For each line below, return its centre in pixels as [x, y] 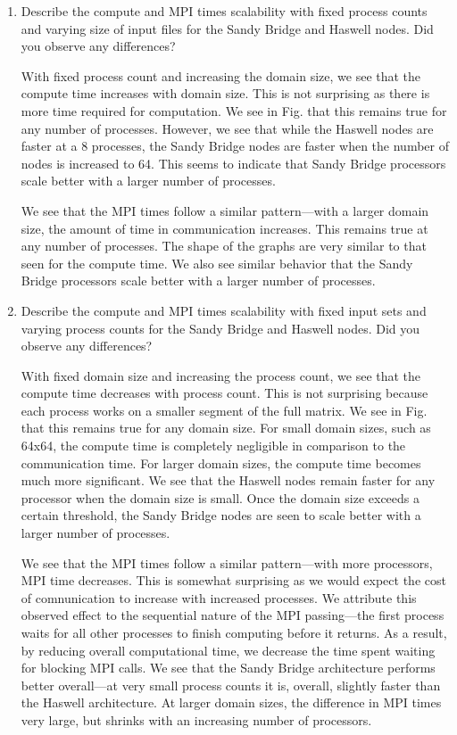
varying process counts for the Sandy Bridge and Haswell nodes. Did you [220, 328]
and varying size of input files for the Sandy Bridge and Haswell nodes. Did [227, 28]
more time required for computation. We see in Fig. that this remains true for [234, 110]
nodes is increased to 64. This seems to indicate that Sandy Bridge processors [233, 163]
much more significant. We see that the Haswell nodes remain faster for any [228, 480]
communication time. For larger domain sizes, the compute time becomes [221, 462]
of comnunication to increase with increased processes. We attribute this [219, 597]
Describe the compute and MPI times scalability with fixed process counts [224, 11]
